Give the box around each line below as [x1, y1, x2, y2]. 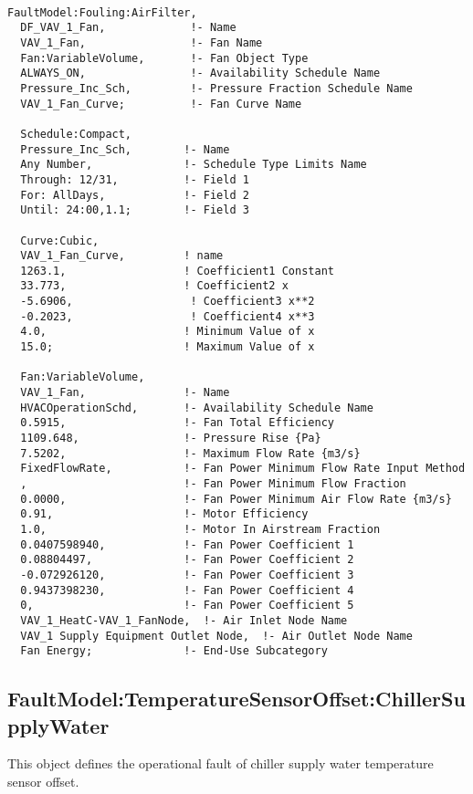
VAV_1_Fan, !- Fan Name [20, 36, 263, 49]
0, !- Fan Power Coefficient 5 [20, 599, 354, 612]
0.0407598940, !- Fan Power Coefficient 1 [20, 538, 354, 551]
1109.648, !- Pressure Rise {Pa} [20, 432, 321, 445]
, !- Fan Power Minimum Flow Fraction [20, 477, 406, 490]
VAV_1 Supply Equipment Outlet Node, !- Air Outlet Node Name [20, 629, 413, 643]
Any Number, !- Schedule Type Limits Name [20, 158, 367, 172]
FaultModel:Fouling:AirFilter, [7, 5, 197, 19]
